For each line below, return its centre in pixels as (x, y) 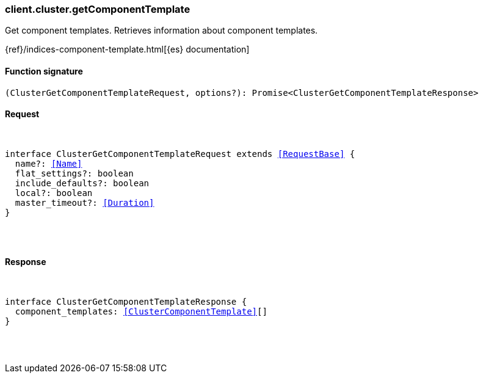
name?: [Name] (49, 163)
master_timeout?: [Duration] (85, 202)
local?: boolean (54, 193)
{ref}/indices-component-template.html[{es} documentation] (127, 49)
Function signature (44, 71)
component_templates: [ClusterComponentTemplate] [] (141, 312)
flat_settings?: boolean (74, 173)
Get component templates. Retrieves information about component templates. (162, 31)
